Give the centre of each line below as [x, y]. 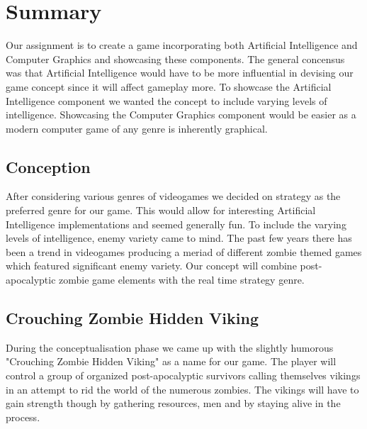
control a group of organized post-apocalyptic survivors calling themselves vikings [183, 375]
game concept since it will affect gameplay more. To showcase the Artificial [169, 86]
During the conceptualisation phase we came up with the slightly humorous [170, 347]
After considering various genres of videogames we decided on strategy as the [173, 196]
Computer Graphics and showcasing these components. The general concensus [175, 58]
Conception [48, 166]
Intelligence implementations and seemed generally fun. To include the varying [176, 224]
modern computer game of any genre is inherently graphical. [137, 128]
